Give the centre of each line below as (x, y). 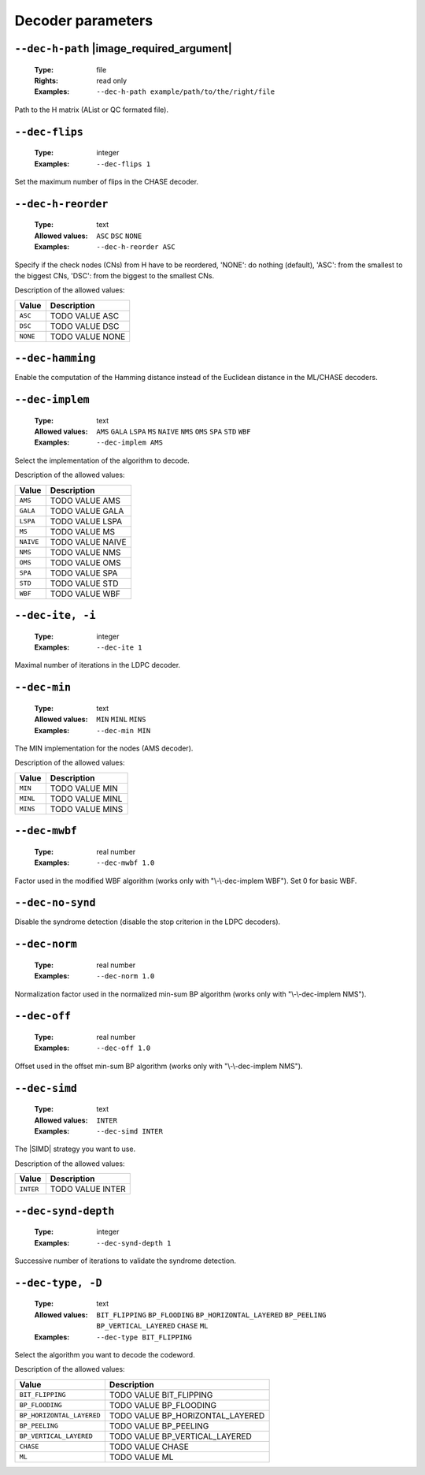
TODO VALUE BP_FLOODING (163, 1405)
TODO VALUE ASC (85, 315)
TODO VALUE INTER (88, 1189)
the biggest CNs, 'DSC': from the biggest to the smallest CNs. (115, 275)
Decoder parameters (84, 20)
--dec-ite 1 (119, 647)
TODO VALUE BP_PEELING (159, 1425)
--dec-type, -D (58, 1283)
